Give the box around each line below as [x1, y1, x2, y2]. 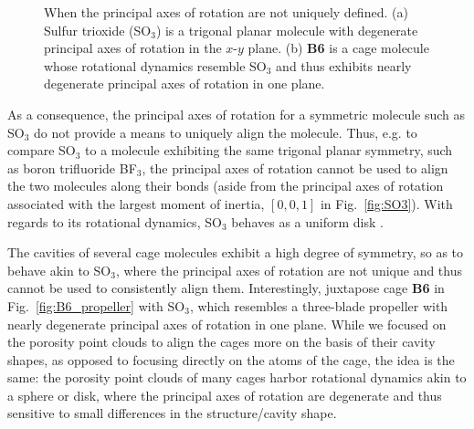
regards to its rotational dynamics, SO [7, 212, 222, 231]
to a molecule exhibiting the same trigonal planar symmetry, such [85, 141, 453, 160]
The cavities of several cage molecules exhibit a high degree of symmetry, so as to [7, 243, 464, 262]
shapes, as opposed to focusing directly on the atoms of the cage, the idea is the [7, 350, 455, 369]
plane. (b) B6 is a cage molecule [248, 38, 429, 58]
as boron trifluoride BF [7, 158, 137, 177]
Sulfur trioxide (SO [44, 20, 152, 39]
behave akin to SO [7, 260, 111, 279]
